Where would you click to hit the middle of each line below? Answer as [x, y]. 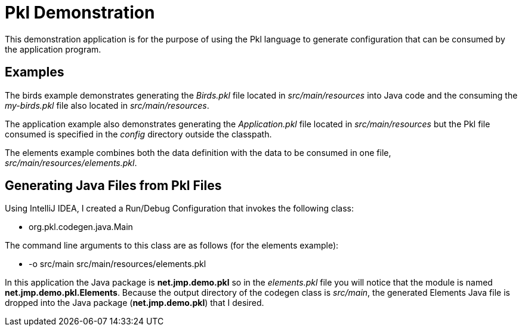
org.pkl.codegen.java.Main [81, 227]
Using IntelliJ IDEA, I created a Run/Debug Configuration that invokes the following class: [180, 209]
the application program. [53, 49]
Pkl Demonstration [80, 13]
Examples [35, 72]
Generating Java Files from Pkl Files [113, 186]
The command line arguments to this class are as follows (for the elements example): [172, 246]
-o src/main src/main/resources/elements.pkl [118, 264]
